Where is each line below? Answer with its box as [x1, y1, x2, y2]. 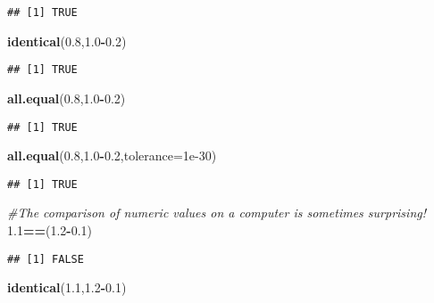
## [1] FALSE [7, 252, 84, 266]
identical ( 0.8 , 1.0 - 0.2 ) [7, 31, 127, 50]
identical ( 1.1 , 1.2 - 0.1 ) [7, 278, 127, 297]
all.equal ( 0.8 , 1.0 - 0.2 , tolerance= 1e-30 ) [7, 146, 217, 165]
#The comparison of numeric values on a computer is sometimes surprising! [7, 203, 426, 222]
